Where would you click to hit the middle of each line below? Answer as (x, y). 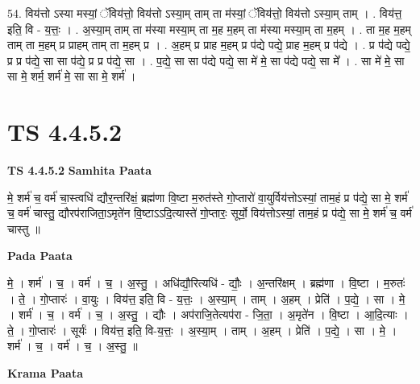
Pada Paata (40, 256)
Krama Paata (45, 373)
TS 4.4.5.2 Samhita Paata (80, 170)
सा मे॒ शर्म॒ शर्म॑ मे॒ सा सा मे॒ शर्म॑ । (72, 76)
